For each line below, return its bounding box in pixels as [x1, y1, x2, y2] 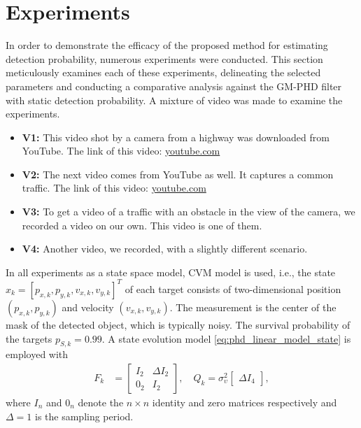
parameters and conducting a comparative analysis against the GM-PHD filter [6, 78, 342, 93]
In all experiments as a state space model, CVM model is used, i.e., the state [6, 264, 336, 279]
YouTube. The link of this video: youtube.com [22, 143, 220, 158]
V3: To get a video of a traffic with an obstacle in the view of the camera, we [22, 204, 355, 219]
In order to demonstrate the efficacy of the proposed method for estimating [6, 38, 328, 52]
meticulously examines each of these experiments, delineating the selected [6, 65, 321, 80]
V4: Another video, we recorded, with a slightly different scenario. [22, 241, 308, 256]
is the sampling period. [34, 408, 134, 423]
